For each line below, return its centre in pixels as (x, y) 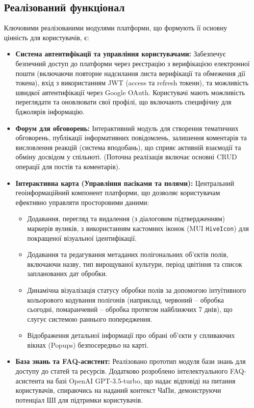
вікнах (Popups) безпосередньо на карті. (88, 344)
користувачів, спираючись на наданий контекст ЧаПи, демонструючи (118, 390)
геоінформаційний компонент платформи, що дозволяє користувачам (118, 192)
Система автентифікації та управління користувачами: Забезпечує (121, 54)
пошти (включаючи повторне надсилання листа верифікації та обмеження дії (130, 73)
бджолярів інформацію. (50, 111)
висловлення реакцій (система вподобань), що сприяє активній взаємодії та (128, 147)
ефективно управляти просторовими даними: (82, 202)
